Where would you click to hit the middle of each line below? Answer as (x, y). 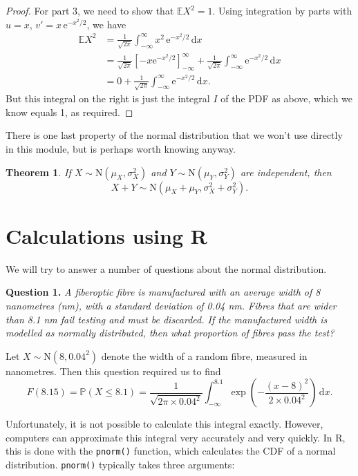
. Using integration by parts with (282, 10)
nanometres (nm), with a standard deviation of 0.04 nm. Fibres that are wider (171, 305)
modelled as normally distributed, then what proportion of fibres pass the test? (170, 333)
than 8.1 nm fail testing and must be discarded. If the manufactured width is (167, 319)
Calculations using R (106, 235)
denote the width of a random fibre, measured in (204, 355)
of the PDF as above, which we (287, 98)
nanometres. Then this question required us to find (113, 371)
